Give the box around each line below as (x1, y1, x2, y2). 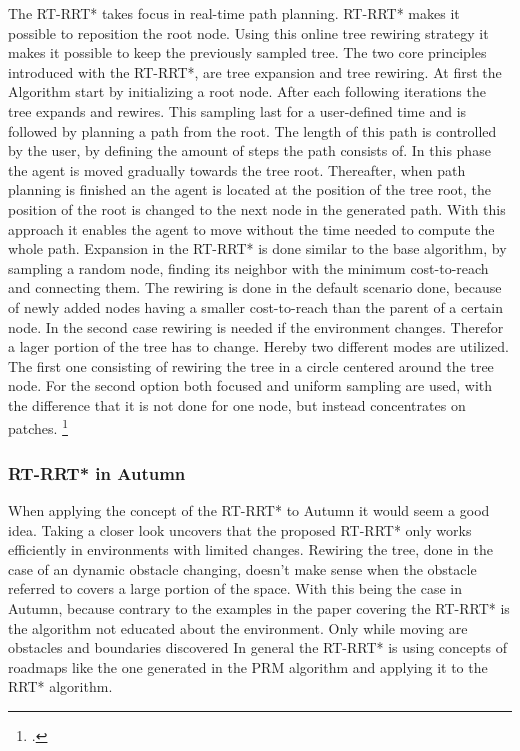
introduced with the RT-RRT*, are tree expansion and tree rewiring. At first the (8, 61, 502, 82)
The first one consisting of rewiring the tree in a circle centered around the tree (8, 355, 494, 376)
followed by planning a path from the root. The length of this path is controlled (8, 120, 497, 141)
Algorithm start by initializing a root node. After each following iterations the (8, 81, 486, 102)
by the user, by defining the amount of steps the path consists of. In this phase (8, 140, 491, 161)
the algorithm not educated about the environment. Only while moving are (8, 617, 468, 638)
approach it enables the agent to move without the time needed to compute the (8, 218, 495, 239)
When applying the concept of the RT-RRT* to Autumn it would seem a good (8, 499, 490, 520)
